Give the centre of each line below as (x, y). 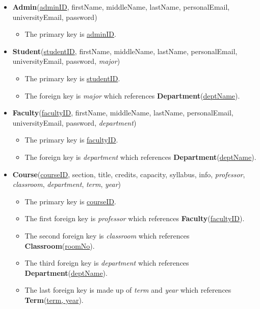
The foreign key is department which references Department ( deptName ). (140, 157)
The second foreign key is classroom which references (107, 235)
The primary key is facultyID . (71, 140)
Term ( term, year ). (54, 300)
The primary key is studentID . (72, 78)
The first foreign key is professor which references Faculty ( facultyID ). (135, 218)
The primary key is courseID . (70, 201)
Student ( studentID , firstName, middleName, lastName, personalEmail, (125, 51)
